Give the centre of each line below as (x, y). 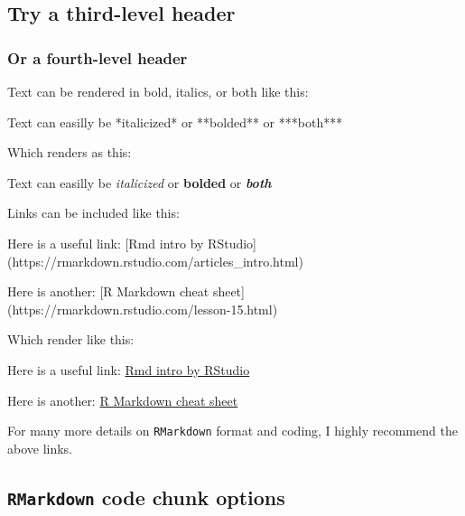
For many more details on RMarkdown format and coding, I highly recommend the (232, 431)
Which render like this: (71, 339)
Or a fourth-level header (98, 57)
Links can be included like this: (93, 213)
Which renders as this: (70, 152)
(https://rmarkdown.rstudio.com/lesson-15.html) (143, 309)
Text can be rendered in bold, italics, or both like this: (158, 91)
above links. (40, 448)
